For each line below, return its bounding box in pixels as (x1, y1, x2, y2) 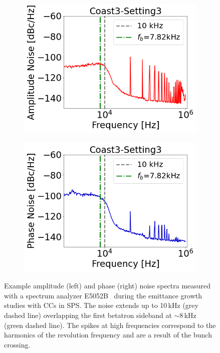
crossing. (4, 339, 31, 349)
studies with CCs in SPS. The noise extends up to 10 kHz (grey (4, 300, 198, 310)
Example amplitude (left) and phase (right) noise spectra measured (4, 280, 211, 291)
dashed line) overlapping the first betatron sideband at (4, 309, 172, 320)
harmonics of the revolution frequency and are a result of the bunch (4, 329, 212, 340)
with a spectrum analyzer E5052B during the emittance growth (4, 290, 202, 300)
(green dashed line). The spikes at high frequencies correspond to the (4, 319, 216, 330)
